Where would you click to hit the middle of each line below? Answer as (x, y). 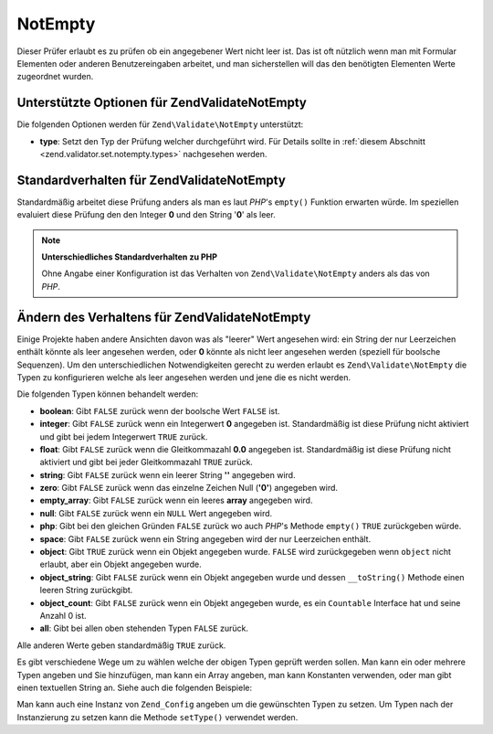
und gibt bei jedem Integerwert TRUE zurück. (124, 436)
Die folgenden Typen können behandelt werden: (108, 394)
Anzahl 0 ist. (63, 615)
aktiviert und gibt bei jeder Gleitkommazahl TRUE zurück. (146, 463)
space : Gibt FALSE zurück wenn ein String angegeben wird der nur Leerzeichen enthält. (205, 538)
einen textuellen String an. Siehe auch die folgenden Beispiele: (135, 687)
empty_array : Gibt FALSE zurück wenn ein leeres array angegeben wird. (176, 500)
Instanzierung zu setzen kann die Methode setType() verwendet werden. (157, 717)
